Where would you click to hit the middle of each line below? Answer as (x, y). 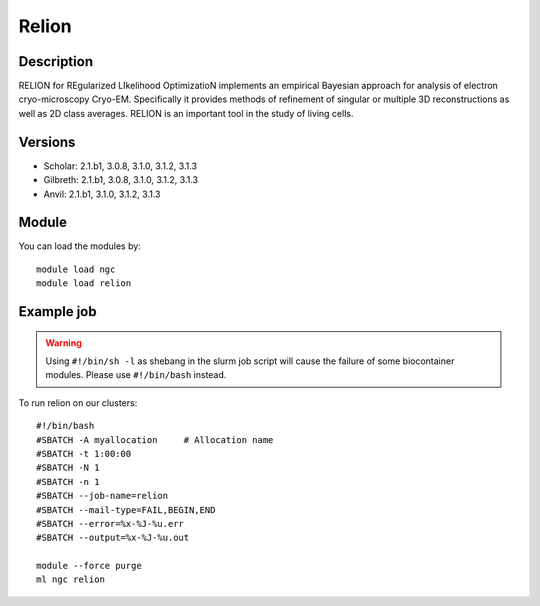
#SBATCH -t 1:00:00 (84, 453)
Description (56, 61)
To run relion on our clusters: (78, 402)
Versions (47, 141)
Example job (57, 311)
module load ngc (76, 269)
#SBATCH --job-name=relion (102, 496)
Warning (63, 342)
